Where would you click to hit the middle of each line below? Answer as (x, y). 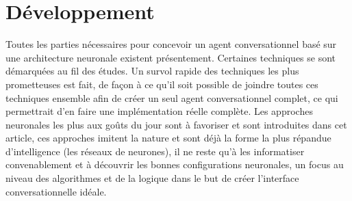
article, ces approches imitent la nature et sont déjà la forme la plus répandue (168, 138)
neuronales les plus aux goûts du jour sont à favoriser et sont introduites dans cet (176, 124)
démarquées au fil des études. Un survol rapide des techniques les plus (152, 71)
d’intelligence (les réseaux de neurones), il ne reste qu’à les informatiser (155, 151)
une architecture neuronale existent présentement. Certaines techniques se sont (171, 57)
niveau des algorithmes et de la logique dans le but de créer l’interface (152, 178)
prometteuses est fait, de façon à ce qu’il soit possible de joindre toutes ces (162, 84)
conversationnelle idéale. (56, 191)
